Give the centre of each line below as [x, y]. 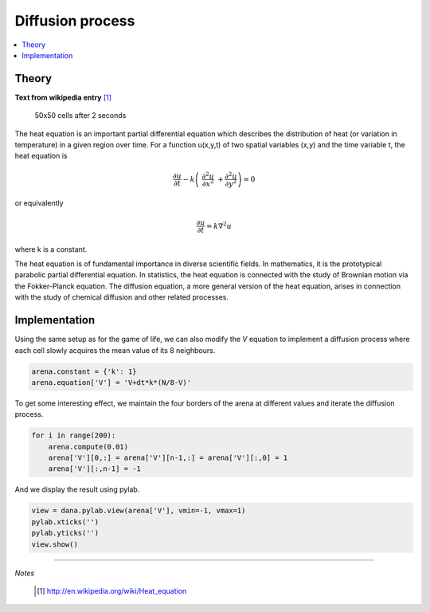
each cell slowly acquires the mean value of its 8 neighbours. [115, 350]
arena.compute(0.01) [88, 447]
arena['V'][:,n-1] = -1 [94, 469]
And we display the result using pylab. [77, 489]
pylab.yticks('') [65, 533]
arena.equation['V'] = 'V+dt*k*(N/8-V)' [111, 382]
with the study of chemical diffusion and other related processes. [122, 297]
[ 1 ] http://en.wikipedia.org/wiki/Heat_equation [112, 590]
